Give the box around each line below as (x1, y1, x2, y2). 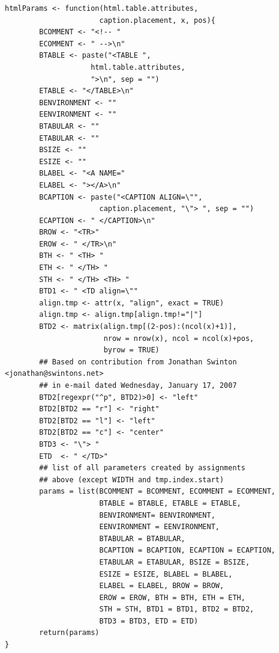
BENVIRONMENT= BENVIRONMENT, (99, 510, 215, 520)
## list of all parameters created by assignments (39, 464, 245, 473)
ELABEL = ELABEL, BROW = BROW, (99, 581, 224, 590)
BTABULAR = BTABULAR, (99, 534, 185, 543)
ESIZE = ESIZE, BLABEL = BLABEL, (99, 569, 233, 578)
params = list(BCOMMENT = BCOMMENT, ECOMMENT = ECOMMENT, (39, 487, 276, 496)
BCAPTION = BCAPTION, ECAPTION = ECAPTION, (99, 546, 276, 555)
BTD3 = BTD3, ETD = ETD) (99, 616, 199, 625)
